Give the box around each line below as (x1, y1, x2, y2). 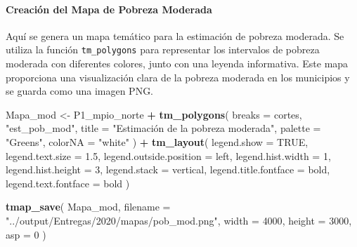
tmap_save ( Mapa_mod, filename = (6, 199, 171, 214)
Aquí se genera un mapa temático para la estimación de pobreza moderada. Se (6, 28, 344, 43)
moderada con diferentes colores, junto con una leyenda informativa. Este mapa (6, 56, 349, 71)
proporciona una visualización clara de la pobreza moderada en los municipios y (6, 69, 350, 84)
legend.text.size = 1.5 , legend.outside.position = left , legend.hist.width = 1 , (6, 148, 331, 163)
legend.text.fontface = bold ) (6, 175, 130, 190)
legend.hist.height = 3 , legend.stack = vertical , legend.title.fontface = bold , (6, 162, 330, 177)
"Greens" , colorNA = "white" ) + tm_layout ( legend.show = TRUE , (6, 135, 309, 149)
